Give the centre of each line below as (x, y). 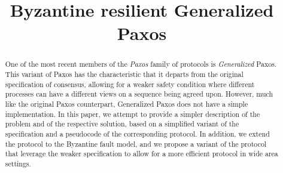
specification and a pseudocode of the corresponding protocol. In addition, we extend (137, 133)
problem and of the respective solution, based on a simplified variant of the (122, 124)
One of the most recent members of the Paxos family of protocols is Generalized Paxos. (141, 64)
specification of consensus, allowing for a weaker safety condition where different (130, 84)
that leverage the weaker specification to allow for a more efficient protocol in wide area (141, 154)
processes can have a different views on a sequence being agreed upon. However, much (139, 94)
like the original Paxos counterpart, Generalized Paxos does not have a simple (127, 104)
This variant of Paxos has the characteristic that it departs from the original (124, 74)
